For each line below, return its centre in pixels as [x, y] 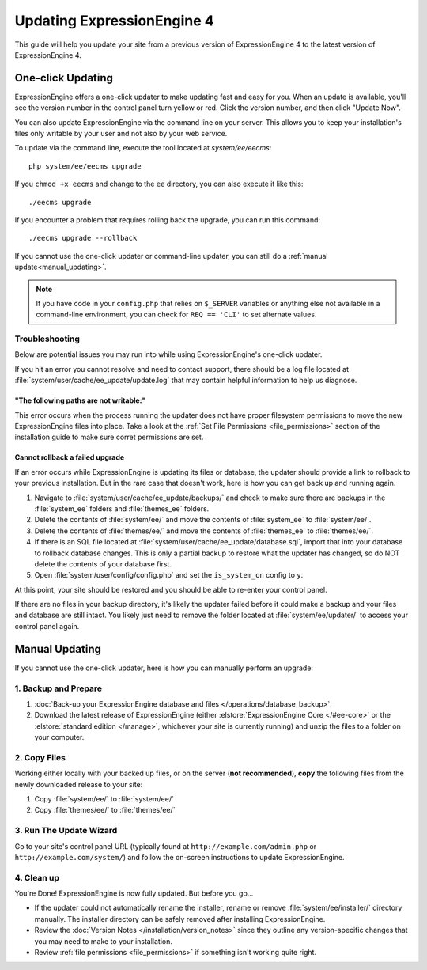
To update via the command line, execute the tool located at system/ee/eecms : [143, 148]
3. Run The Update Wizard [66, 831]
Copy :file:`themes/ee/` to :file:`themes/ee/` [105, 810]
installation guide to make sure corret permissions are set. [109, 437]
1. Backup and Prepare [59, 688]
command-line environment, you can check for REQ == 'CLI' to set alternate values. [176, 314]
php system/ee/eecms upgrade [85, 166]
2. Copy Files [40, 757]
